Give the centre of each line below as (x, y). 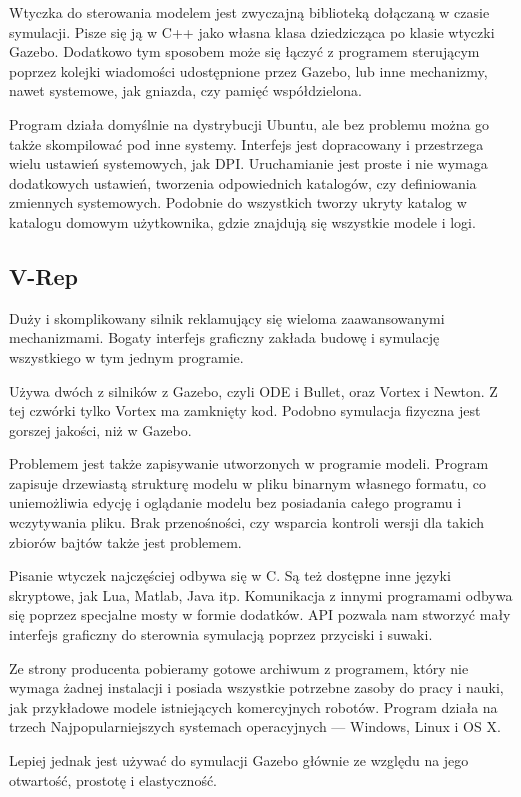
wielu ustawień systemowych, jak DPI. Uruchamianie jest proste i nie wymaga (248, 163)
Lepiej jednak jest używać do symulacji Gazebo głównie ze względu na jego (239, 760)
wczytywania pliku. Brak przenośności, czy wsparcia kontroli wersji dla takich (247, 522)
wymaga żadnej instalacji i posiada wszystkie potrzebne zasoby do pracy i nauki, (256, 687)
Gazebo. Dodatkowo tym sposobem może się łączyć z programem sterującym (244, 51)
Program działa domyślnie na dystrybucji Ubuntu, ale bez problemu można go (249, 123)
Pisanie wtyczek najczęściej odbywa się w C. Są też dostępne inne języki (230, 575)
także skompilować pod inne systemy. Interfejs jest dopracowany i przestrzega (246, 143)
